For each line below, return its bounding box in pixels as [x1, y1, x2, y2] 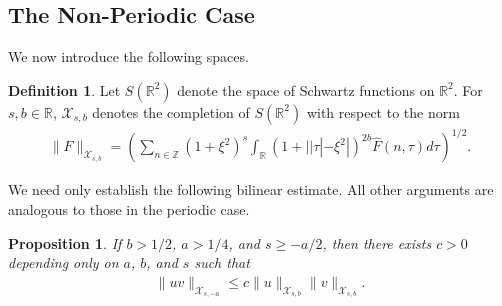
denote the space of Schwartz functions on [177, 79, 435, 100]
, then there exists [322, 232, 432, 253]
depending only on [8, 252, 119, 273]
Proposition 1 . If [8, 232, 122, 253]
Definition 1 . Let [8, 79, 121, 100]
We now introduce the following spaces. [8, 46, 249, 67]
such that [194, 252, 250, 273]
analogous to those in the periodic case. [8, 198, 250, 219]
